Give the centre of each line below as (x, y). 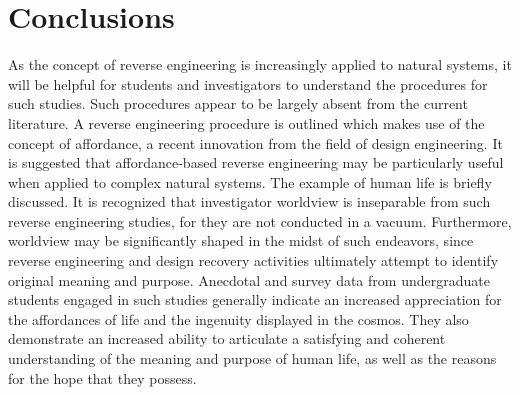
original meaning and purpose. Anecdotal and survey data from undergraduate (249, 279)
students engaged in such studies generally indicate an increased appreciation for (255, 299)
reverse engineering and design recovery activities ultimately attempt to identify (253, 260)
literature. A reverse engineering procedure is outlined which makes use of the (246, 122)
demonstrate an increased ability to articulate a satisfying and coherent (227, 338)
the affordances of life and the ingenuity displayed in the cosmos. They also (238, 318)
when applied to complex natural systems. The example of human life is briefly (250, 181)
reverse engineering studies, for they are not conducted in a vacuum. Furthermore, (260, 220)
